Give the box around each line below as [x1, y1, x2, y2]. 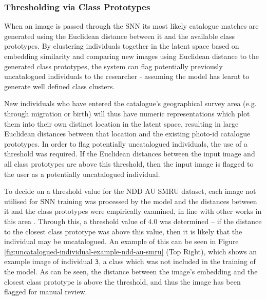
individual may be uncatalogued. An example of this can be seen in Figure [4, 236, 239, 247]
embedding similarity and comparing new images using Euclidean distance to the [4, 51, 259, 61]
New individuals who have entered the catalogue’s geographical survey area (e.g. [4, 98, 257, 109]
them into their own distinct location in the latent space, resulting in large [4, 118, 239, 129]
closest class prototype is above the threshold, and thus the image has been [4, 276, 241, 287]
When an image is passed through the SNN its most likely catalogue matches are [4, 21, 259, 31]
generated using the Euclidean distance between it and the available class [4, 30, 235, 41]
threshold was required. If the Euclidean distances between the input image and [4, 148, 255, 159]
